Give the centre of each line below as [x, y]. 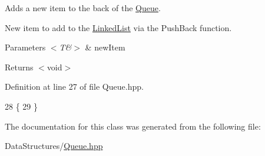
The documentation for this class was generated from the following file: [133, 126]
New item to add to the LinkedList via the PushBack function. [118, 27]
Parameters [25, 47]
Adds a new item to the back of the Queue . [83, 8]
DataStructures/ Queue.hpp [54, 146]
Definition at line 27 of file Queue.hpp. [74, 87]
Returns [19, 67]
